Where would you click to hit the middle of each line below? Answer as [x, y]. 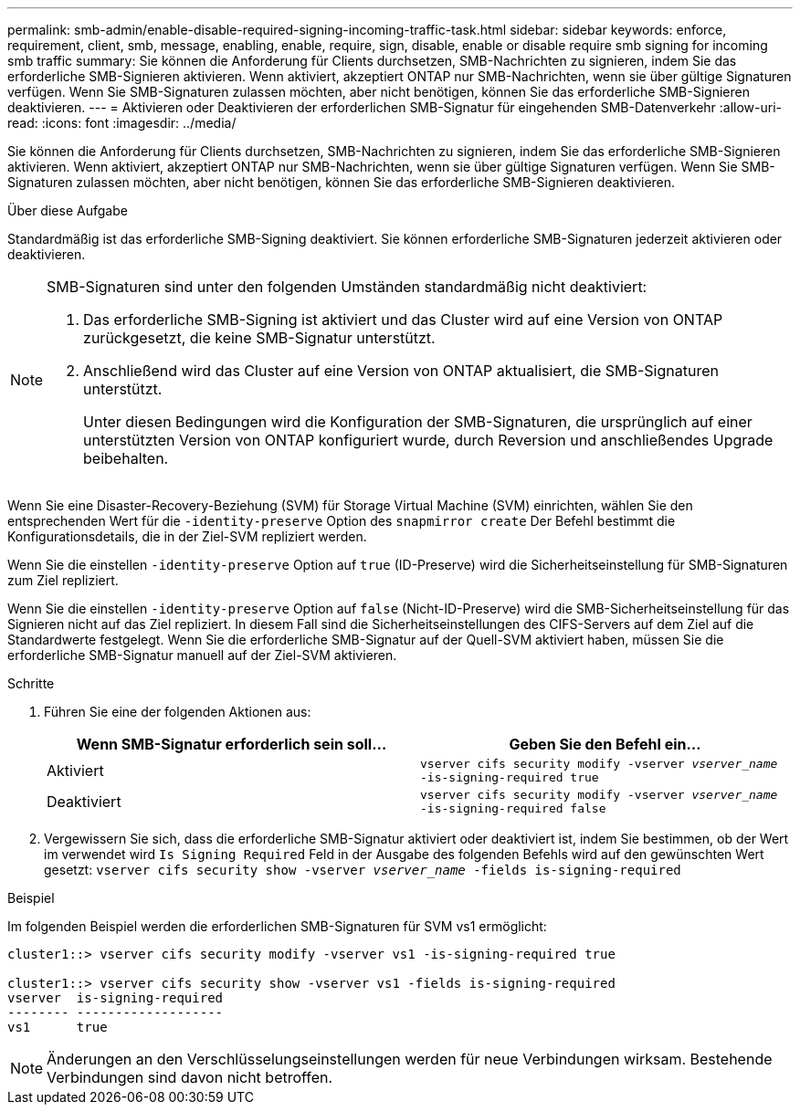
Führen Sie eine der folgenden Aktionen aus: [178, 712]
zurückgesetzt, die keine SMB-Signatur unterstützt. [259, 338]
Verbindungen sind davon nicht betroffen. [190, 1077]
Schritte [31, 683]
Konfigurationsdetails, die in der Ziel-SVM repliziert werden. [187, 536]
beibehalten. [126, 458]
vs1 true [58, 1027]
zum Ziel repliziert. [63, 580]
